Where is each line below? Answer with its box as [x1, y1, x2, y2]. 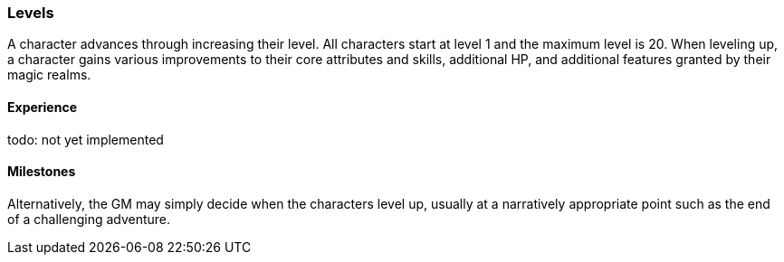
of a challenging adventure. [7, 211, 171, 227]
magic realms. [7, 67, 91, 83]
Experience [7, 98, 77, 115]
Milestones [7, 164, 76, 180]
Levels [7, 4, 54, 22]
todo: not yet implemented [7, 131, 164, 147]
